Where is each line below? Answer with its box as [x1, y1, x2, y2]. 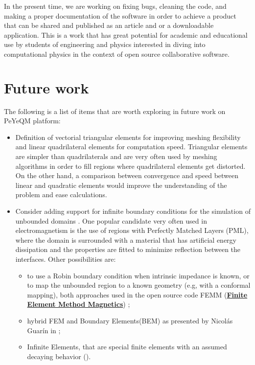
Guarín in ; [27, 325, 61, 335]
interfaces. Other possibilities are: [15, 254, 116, 264]
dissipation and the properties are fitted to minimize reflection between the [15, 244, 241, 254]
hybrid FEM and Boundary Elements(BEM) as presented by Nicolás [27, 315, 233, 325]
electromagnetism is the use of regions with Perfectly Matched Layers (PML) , [15, 225, 249, 235]
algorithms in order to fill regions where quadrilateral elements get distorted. [15, 160, 246, 171]
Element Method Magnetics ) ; [27, 299, 130, 309]
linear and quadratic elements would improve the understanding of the [15, 180, 227, 190]
